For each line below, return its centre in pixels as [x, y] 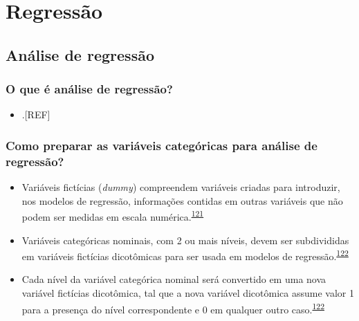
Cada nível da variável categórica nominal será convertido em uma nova [174, 279]
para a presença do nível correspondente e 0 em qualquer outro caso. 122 [173, 308]
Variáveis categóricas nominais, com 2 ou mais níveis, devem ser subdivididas [185, 240]
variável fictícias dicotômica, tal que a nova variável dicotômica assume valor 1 [188, 292]
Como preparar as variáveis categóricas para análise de [162, 145]
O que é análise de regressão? [89, 89]
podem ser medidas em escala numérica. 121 [113, 215]
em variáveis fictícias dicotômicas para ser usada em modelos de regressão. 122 [185, 255]
